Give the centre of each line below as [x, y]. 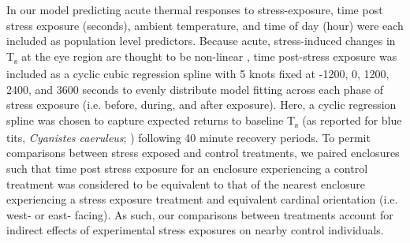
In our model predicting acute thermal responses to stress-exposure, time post [195, 9]
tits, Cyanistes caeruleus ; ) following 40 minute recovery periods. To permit [188, 137]
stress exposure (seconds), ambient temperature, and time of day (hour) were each [205, 25]
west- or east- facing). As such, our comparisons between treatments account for [200, 214]
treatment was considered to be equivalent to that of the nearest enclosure [186, 183]
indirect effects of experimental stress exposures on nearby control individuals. [195, 230]
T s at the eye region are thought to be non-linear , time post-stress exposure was [202, 57]
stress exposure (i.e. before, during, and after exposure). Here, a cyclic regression [201, 105]
